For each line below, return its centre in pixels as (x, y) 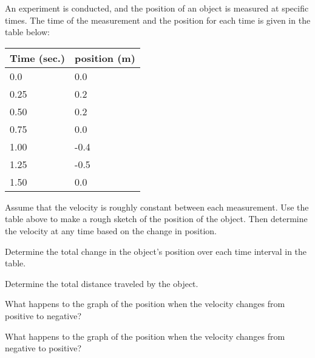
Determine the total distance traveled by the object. (102, 283)
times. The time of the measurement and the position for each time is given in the (158, 20)
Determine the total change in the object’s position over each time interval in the (156, 251)
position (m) (105, 58)
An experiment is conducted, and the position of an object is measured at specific (157, 8)
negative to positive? (43, 348)
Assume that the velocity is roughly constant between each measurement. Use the (157, 207)
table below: (27, 32)
